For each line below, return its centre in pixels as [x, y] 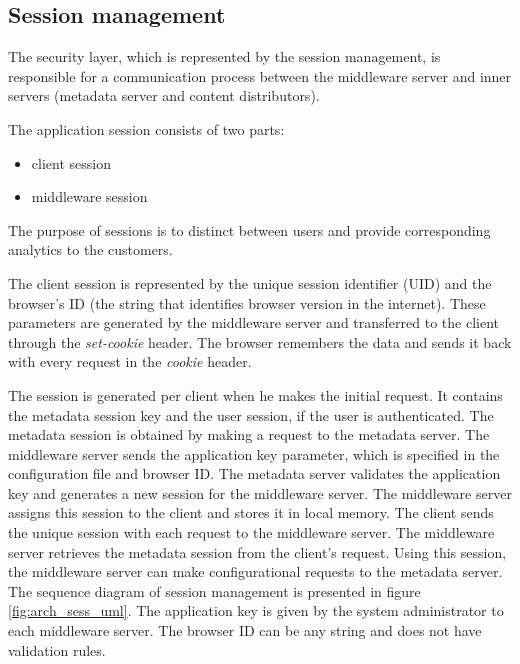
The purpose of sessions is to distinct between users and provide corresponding [249, 229]
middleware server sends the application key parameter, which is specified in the [254, 453]
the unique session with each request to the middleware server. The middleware [251, 532]
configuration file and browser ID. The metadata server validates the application [254, 473]
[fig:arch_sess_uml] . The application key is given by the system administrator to [256, 610]
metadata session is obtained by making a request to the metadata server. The [249, 434]
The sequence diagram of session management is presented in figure [214, 590]
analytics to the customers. [90, 249]
